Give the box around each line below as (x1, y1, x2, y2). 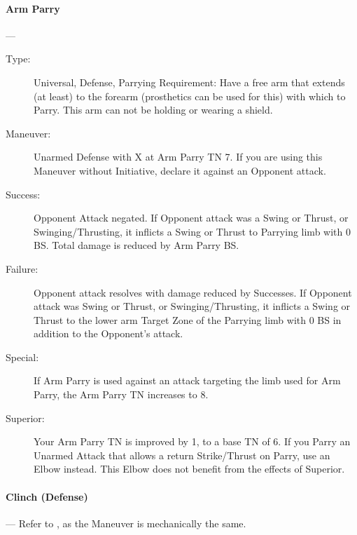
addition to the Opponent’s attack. (34, 326, 183, 341)
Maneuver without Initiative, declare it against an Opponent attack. (34, 163, 326, 177)
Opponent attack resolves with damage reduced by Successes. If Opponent (34, 285, 352, 299)
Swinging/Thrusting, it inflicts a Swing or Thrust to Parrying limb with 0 (34, 224, 351, 238)
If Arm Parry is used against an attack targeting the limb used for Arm (34, 373, 341, 388)
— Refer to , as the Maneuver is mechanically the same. (6, 515, 246, 530)
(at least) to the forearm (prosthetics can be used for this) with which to (34, 88, 346, 103)
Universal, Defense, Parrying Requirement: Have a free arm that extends (34, 74, 345, 89)
